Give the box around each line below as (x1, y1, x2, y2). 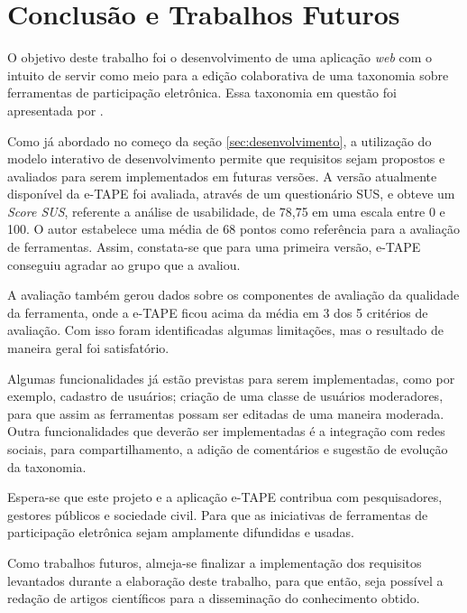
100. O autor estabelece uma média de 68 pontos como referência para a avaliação (7, 219, 460, 238)
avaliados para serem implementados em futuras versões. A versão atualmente (7, 166, 437, 185)
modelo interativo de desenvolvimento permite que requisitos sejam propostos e (7, 149, 445, 168)
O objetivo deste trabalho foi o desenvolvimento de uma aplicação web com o (7, 48, 433, 67)
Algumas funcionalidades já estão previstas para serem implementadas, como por (7, 368, 455, 387)
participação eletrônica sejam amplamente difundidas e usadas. (7, 523, 354, 542)
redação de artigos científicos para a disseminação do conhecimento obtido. (7, 589, 420, 608)
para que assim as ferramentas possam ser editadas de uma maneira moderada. (7, 404, 444, 423)
